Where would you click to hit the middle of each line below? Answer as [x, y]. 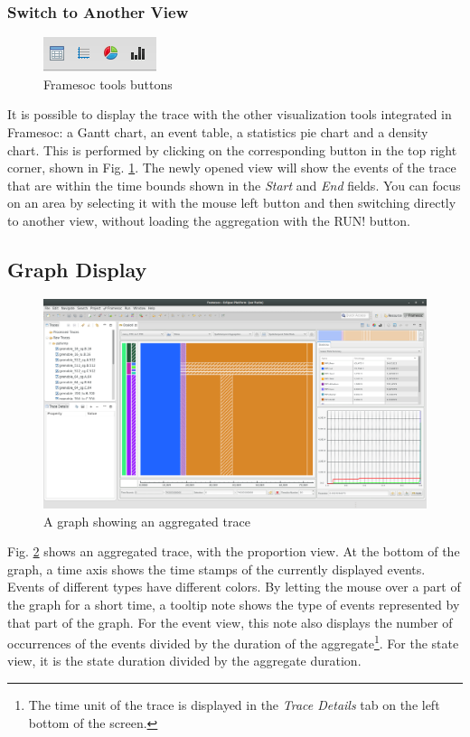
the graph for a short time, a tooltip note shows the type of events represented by [234, 605]
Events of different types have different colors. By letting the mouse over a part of [234, 587]
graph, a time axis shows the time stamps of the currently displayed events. [216, 569]
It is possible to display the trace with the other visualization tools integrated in [230, 114]
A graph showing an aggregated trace [147, 521]
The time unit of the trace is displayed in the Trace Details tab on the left [234, 705]
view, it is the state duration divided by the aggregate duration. [184, 661]
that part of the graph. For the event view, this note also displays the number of [230, 622]
